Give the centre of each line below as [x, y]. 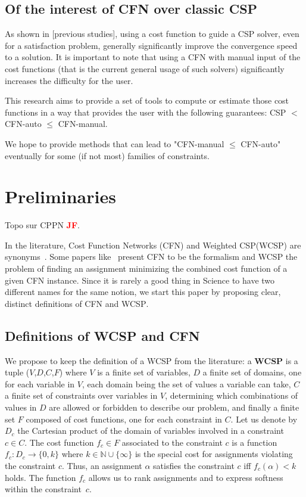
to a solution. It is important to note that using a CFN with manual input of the [153, 57]
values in [21, 407]
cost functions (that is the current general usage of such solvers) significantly [145, 68]
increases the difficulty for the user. [69, 80]
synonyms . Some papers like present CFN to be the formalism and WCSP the [151, 257]
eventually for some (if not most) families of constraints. [107, 155]
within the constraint [43, 489]
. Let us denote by [264, 419]
